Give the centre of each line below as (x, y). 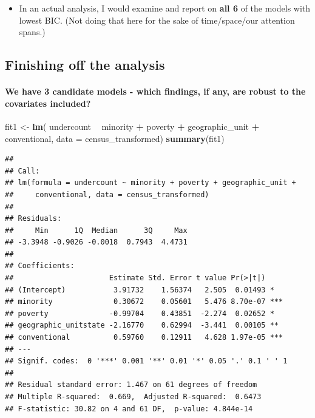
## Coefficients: (40, 266)
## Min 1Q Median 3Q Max (96, 230)
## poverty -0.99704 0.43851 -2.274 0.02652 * (140, 313)
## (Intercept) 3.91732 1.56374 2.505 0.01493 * (140, 290)
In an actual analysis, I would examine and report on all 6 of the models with (165, 8)
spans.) (32, 32)
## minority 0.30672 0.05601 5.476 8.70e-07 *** (144, 302)
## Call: (22, 171)
